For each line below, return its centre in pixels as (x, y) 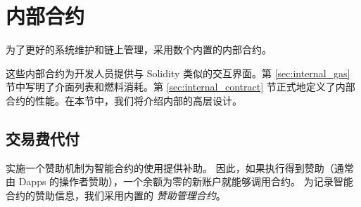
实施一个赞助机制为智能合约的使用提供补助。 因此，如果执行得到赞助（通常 (180, 167)
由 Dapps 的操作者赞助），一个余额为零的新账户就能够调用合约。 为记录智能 (179, 181)
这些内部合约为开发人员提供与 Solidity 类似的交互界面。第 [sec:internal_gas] (178, 73)
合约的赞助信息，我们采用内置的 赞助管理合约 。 (116, 195)
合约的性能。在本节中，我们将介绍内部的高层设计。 (124, 100)
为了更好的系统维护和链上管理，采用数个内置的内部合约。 (139, 49)
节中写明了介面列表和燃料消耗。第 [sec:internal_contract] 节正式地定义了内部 (180, 87)
